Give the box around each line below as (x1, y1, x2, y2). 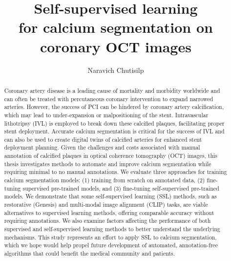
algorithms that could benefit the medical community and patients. (4, 249, 175, 258)
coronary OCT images (40, 36, 191, 56)
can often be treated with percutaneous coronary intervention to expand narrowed (4, 94, 213, 103)
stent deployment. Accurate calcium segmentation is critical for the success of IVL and (4, 127, 225, 135)
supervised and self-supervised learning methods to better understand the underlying (4, 225, 220, 233)
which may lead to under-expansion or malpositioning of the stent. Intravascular (4, 110, 209, 119)
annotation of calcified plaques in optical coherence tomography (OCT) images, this (4, 152, 218, 160)
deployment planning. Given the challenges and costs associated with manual (4, 143, 200, 152)
